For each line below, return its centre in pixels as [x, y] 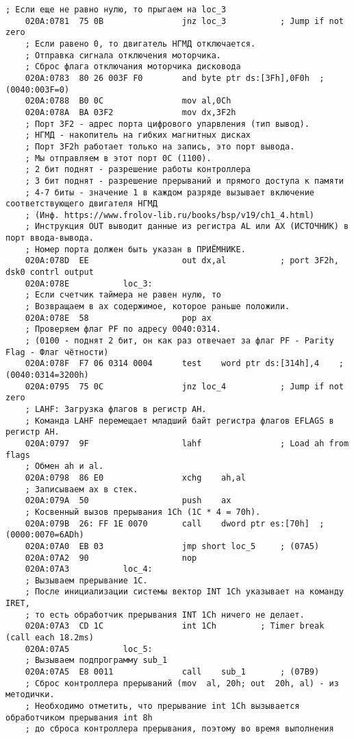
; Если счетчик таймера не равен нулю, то [123, 295]
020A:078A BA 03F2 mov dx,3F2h [130, 112]
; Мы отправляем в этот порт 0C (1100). [118, 158]
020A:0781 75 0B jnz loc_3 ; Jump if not [184, 21]
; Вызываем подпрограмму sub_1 [96, 661]
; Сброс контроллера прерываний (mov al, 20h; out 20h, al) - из [182, 683]
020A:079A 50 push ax [128, 501]
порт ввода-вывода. [50, 238]
